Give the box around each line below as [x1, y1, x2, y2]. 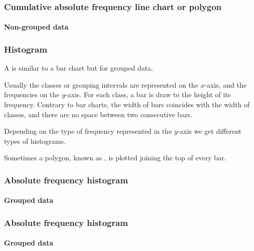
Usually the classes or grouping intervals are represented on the [4, 79, 198, 90]
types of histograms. [4, 135, 66, 146]
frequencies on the [4, 89, 60, 100]
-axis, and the [204, 79, 246, 90]
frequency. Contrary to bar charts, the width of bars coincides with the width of [4, 99, 250, 110]
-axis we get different [177, 126, 242, 136]
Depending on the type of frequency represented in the [4, 126, 172, 136]
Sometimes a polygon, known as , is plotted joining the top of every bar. [4, 152, 226, 163]
